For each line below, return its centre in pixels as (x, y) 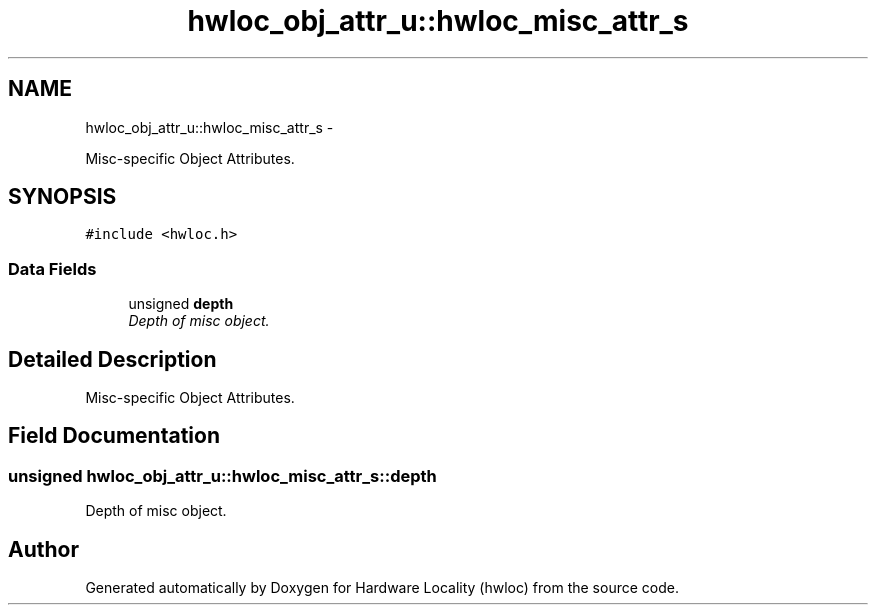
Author (43, 549)
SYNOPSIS (62, 197)
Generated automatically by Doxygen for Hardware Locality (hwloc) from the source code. (382, 588)
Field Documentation (114, 436)
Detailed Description (112, 359)
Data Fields (52, 268)
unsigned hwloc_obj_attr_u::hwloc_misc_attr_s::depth (222, 475)
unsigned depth (181, 304)
